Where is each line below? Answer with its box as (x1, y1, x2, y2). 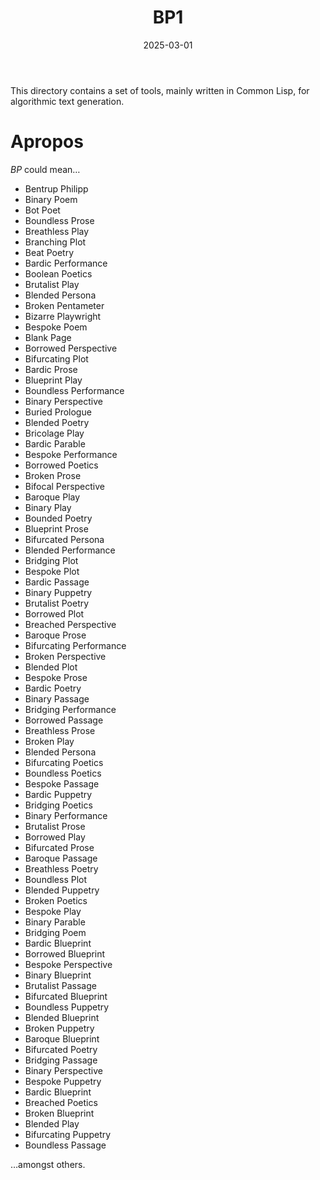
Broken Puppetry (24, 1022, 95, 1034)
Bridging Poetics (24, 799, 93, 811)
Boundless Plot (24, 873, 88, 885)
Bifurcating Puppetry (24, 1128, 112, 1140)
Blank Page (24, 331, 72, 343)
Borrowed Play (24, 831, 86, 843)
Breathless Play (24, 225, 90, 237)
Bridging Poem (24, 926, 87, 938)
